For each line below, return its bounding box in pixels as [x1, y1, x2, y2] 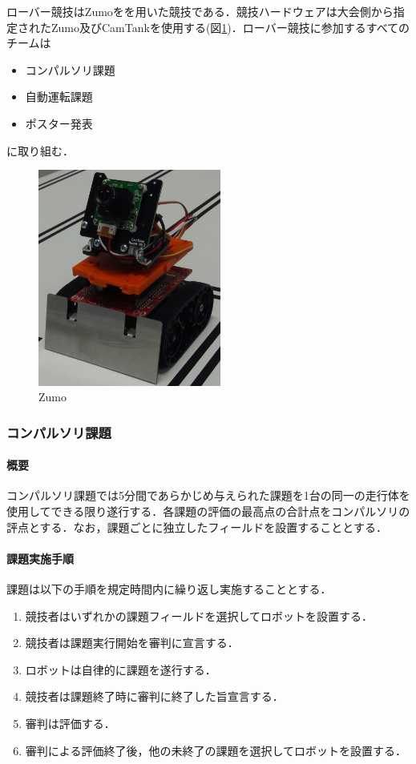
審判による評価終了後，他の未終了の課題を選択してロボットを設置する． [25, 742, 406, 758]
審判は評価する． [25, 714, 115, 731]
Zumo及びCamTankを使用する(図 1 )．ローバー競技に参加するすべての [50, 18, 410, 35]
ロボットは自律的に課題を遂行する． [25, 661, 216, 678]
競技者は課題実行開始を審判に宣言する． [25, 634, 239, 651]
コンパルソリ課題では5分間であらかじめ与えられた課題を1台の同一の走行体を [6, 487, 410, 504]
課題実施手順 [6, 549, 74, 566]
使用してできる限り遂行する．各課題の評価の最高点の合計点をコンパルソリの [6, 502, 410, 519]
